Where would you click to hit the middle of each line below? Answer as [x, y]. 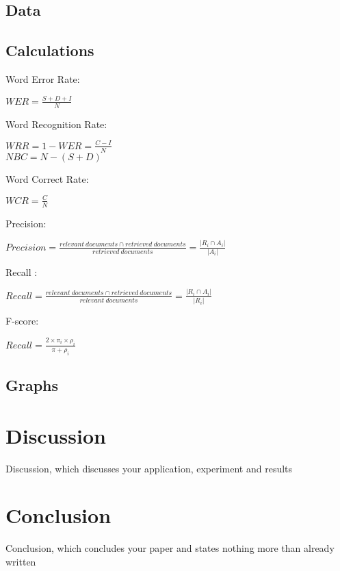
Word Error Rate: [43, 78]
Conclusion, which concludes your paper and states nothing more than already [170, 548]
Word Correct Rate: [47, 178]
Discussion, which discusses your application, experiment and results [149, 468]
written [21, 561]
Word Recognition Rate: [56, 124]
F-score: [22, 321]
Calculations [50, 50]
